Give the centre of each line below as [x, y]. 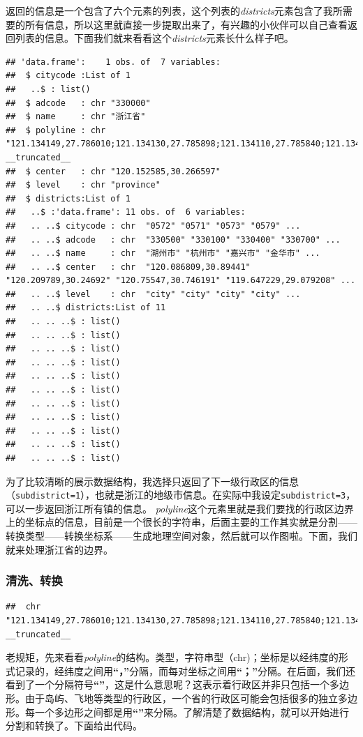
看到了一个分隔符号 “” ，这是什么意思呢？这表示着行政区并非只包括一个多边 [177, 684]
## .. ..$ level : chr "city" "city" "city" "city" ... [153, 294]
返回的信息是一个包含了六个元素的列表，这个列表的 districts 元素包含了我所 [174, 10]
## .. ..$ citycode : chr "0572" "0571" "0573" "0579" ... [153, 226]
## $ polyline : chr [56, 130]
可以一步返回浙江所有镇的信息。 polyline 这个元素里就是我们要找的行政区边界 [180, 508]
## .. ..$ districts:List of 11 [86, 308]
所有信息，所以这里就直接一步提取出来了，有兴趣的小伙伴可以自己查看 [186, 24]
